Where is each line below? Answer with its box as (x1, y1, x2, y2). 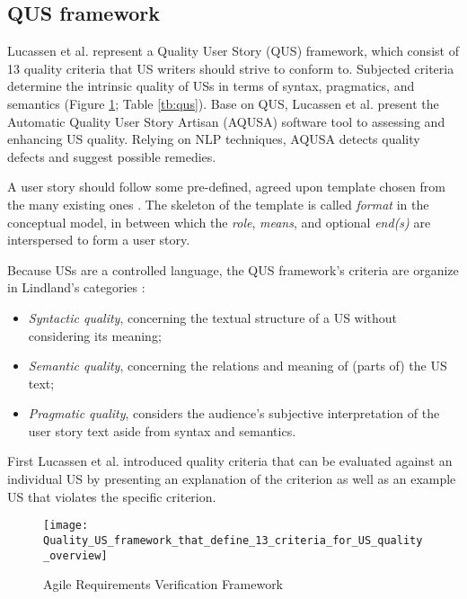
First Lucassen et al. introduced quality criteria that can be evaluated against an (7, 451, 453, 470)
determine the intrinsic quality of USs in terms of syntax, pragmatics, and (7, 76, 415, 95)
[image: (43, 519, 89, 532)
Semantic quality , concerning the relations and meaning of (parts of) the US (28, 356, 447, 375)
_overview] (43, 549, 108, 562)
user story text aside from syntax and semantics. (28, 421, 296, 440)
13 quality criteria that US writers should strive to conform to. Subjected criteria (7, 58, 454, 77)
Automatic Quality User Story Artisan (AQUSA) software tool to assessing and (7, 112, 445, 130)
